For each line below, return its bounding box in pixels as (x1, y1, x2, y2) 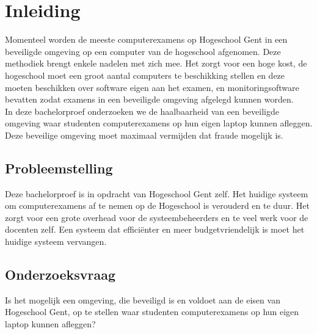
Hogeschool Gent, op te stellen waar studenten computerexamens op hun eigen (5, 305, 299, 318)
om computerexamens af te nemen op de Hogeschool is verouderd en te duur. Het (5, 199, 310, 212)
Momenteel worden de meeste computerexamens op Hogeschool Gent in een (5, 33, 288, 46)
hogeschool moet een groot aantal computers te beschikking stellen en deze (5, 68, 285, 81)
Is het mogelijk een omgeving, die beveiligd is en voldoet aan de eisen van (5, 293, 280, 306)
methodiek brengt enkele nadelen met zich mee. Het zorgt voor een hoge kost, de (5, 57, 307, 70)
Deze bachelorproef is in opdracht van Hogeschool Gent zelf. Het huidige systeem (5, 187, 308, 200)
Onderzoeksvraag (5, 265, 116, 284)
